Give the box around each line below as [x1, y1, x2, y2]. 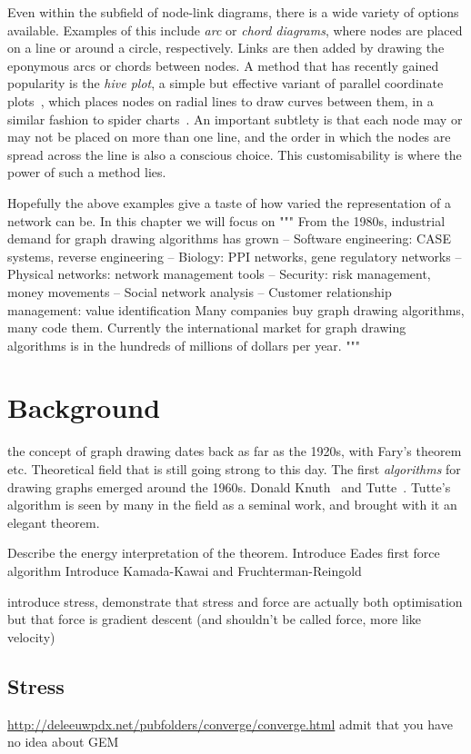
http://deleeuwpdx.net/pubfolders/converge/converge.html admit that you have [7, 714, 453, 733]
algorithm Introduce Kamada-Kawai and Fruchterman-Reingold [7, 561, 362, 580]
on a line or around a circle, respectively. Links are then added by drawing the [7, 38, 445, 57]
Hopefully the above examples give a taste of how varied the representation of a [7, 193, 451, 212]
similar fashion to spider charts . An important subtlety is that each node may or [7, 109, 463, 128]
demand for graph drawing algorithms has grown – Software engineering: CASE [7, 229, 451, 248]
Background [7, 389, 161, 426]
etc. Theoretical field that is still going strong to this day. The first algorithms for [7, 460, 461, 478]
